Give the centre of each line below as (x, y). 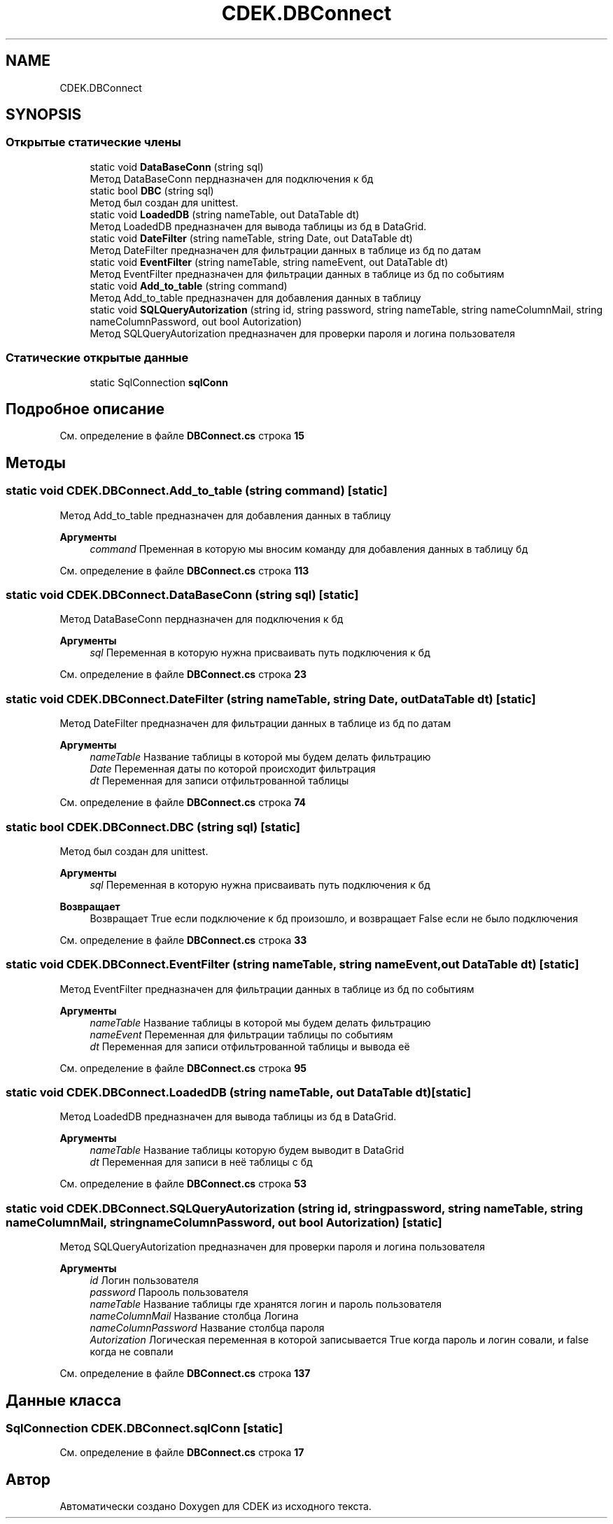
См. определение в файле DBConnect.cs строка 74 (183, 803)
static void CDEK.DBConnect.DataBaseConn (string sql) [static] (182, 595)
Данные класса (64, 1400)
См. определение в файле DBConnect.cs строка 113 (184, 570)
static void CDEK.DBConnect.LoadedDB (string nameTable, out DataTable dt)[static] (239, 1092)
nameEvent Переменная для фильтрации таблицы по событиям (241, 1034)
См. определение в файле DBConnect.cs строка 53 (183, 1184)
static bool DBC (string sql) (152, 190)
